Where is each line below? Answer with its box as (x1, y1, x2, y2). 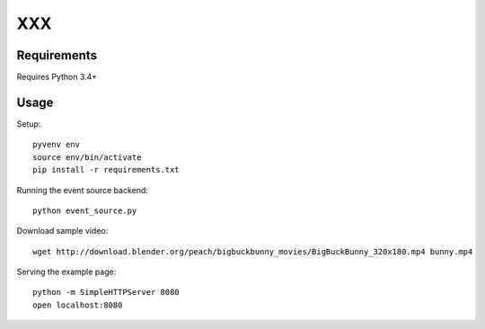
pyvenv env (32, 139, 81, 150)
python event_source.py (32, 205, 137, 216)
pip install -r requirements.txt (32, 164, 180, 175)
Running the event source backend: (16, 184, 148, 195)
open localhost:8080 (32, 299, 123, 310)
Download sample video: (16, 226, 109, 236)
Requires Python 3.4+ (16, 72, 98, 83)
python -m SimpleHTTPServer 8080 (32, 288, 180, 298)
